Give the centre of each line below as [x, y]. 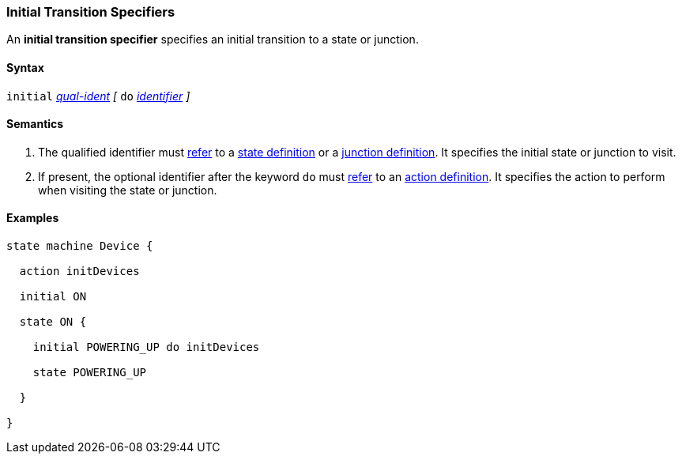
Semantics [35, 124]
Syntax [25, 67]
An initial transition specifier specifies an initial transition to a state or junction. [213, 40]
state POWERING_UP [90, 373]
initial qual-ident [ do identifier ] [98, 96]
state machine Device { [80, 246]
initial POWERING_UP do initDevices [146, 347]
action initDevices [79, 271]
